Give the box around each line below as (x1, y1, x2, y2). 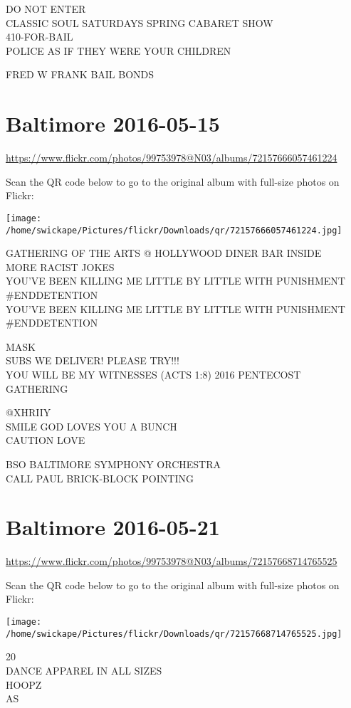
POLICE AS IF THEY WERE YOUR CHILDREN (6, 43, 231, 58)
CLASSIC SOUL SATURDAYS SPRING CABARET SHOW (6, 15, 273, 30)
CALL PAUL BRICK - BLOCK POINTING (6, 470, 194, 485)
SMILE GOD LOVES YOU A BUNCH (6, 418, 177, 433)
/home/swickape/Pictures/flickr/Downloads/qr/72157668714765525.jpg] (6, 628, 342, 639)
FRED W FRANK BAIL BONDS (6, 67, 154, 82)
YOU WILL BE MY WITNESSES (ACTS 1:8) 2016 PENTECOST (6, 366, 301, 381)
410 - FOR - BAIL (6, 29, 73, 44)
